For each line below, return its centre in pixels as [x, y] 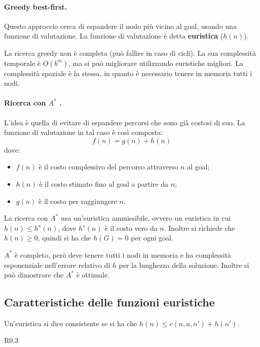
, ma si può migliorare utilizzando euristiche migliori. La [156, 63]
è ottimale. [93, 275]
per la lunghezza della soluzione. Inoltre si [184, 265]
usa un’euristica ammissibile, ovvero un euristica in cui [146, 218]
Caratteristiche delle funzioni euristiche [109, 302]
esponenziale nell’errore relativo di [57, 265]
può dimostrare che [34, 275]
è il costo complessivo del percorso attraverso [108, 167]
